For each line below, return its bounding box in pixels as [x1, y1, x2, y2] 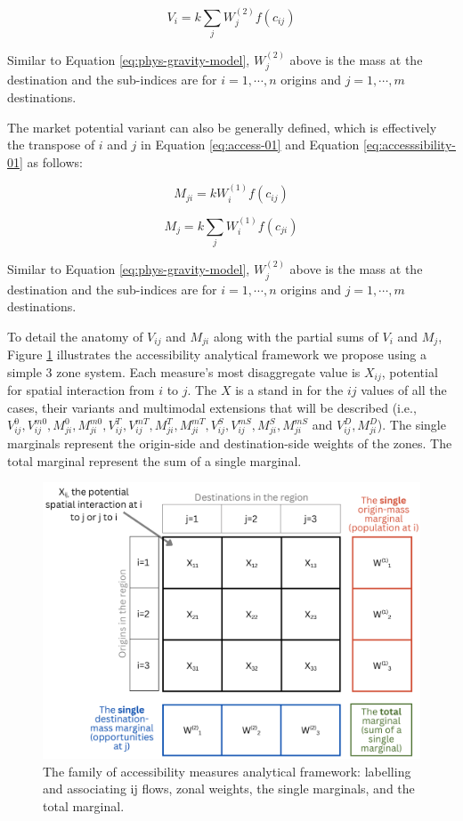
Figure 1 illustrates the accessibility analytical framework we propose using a [7, 345, 427, 364]
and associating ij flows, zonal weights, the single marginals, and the [43, 779, 415, 798]
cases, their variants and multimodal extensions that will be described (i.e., [7, 398, 417, 416]
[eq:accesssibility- [362, 135, 456, 154]
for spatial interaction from [7, 381, 155, 399]
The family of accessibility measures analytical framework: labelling [43, 761, 411, 780]
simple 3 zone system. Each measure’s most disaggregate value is [7, 362, 361, 381]
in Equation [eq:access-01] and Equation [141, 135, 360, 154]
